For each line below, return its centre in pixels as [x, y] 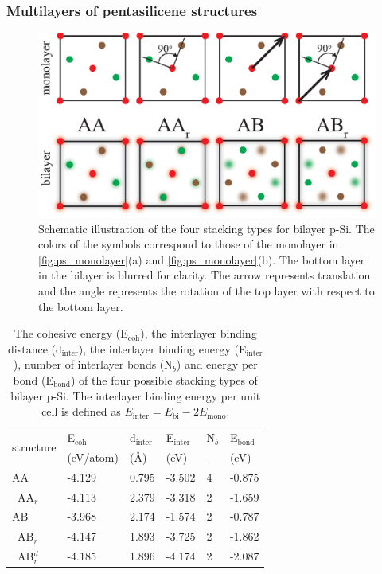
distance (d [35, 348]
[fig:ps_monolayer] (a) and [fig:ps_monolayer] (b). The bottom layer [202, 259]
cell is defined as [81, 411]
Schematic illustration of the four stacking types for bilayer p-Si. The [207, 228]
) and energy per [217, 364]
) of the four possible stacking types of [164, 380]
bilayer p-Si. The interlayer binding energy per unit [136, 395]
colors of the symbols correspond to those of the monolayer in [189, 244]
